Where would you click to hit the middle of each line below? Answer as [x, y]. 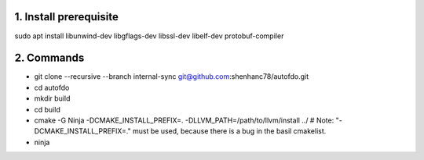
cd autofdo [52, 87]
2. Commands [49, 58]
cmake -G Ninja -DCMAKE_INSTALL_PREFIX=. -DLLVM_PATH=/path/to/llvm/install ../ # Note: [184, 120]
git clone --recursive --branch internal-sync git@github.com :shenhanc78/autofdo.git [172, 76]
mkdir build [52, 98]
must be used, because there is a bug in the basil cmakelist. [229, 131]
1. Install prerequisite [67, 17]
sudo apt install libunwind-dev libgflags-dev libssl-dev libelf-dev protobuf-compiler [149, 36]
